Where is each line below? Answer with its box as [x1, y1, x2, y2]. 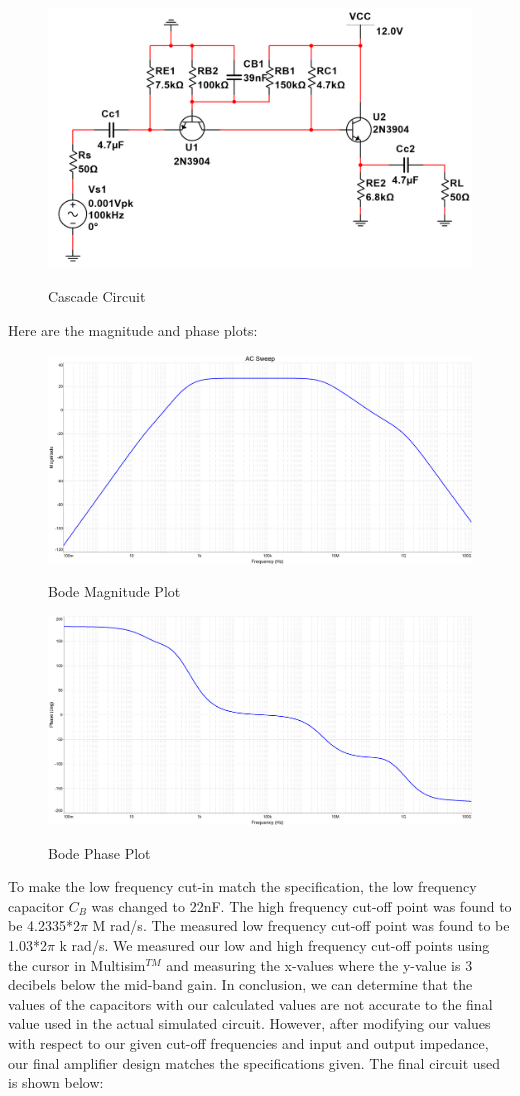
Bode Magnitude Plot [48, 581, 181, 602]
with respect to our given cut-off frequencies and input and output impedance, [8, 1032, 489, 1053]
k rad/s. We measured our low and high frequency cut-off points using [59, 934, 490, 955]
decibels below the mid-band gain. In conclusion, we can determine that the [8, 974, 473, 995]
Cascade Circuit [48, 286, 146, 307]
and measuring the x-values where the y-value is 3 [166, 954, 473, 975]
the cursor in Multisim [8, 954, 146, 975]
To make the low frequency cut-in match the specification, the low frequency [8, 876, 477, 897]
